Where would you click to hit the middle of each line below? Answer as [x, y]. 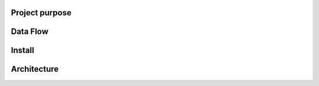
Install [23, 50]
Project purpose [41, 13]
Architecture [35, 69]
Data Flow [30, 32]
